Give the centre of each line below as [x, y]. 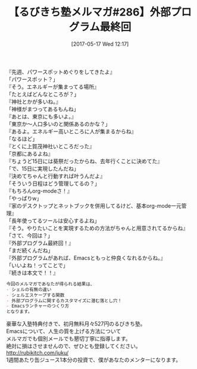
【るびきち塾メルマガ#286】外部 [90, 12]
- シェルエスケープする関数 [35, 295]
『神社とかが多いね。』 [34, 101]
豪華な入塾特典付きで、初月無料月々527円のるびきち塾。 [76, 324]
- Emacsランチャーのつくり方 [38, 306]
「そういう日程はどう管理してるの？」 [53, 183]
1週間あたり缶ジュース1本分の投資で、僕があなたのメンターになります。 [94, 360]
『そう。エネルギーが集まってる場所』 [53, 86]
